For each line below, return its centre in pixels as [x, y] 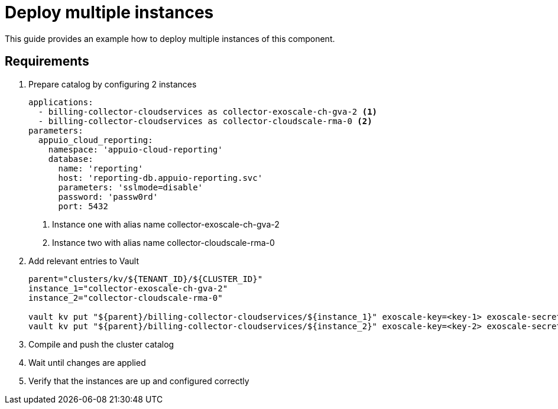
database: [71, 159]
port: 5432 [83, 206]
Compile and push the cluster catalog [101, 344]
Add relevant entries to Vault [84, 261]
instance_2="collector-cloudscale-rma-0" [126, 298]
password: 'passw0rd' [108, 197]
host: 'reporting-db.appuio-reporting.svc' [160, 178]
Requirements [47, 61]
